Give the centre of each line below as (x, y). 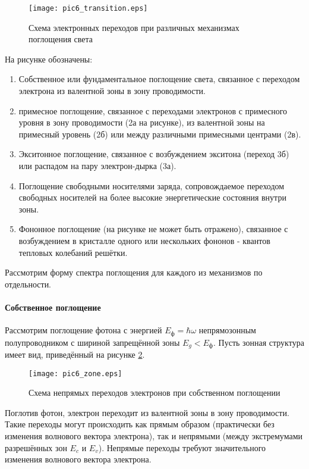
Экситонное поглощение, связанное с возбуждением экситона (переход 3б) (154, 154)
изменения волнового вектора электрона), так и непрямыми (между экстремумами (154, 436)
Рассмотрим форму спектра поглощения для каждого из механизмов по (134, 272)
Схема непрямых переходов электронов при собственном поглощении (154, 393)
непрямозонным (227, 330)
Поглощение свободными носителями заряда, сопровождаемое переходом (152, 185)
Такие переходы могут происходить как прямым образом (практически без (140, 424)
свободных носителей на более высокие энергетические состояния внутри (152, 197)
